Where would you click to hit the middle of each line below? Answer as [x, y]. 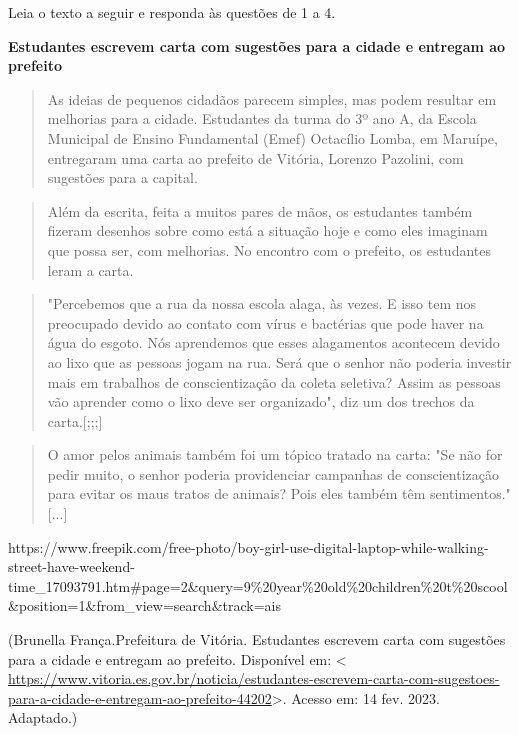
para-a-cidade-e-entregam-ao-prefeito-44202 [140, 697]
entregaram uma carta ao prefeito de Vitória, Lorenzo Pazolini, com [255, 157]
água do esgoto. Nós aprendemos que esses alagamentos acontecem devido [273, 342]
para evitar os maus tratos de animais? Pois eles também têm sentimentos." [279, 493]
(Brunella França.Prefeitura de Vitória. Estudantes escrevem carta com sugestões [257, 639]
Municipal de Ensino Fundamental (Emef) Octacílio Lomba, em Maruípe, [272, 137]
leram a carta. [90, 269]
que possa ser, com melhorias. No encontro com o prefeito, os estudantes [269, 249]
